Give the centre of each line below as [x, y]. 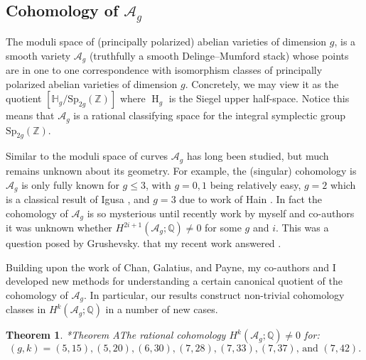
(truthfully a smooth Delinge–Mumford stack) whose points [219, 55]
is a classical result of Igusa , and [78, 198]
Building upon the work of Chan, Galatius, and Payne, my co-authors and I [171, 267]
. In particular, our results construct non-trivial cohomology [214, 294]
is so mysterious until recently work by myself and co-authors [221, 213]
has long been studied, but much [258, 156]
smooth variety [38, 55]
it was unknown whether [59, 228]
